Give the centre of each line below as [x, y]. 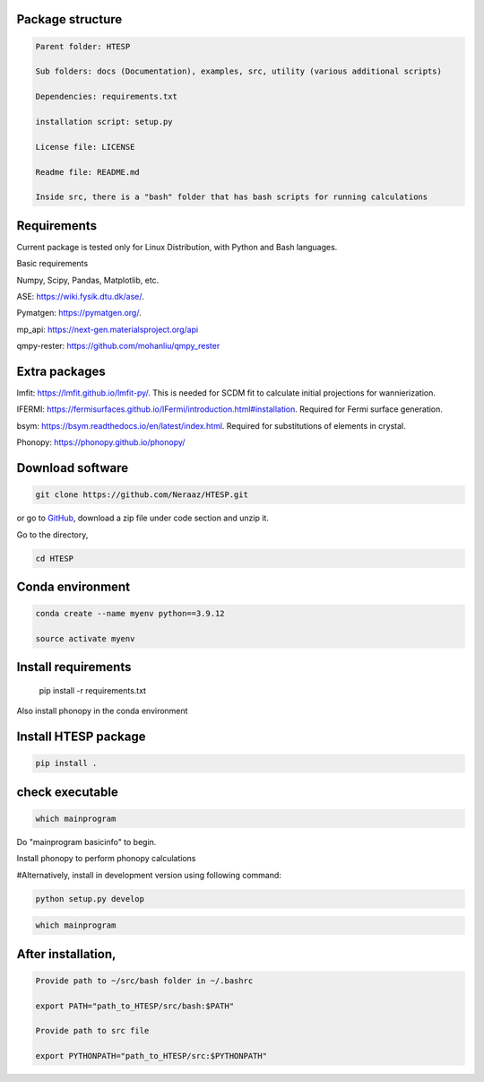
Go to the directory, [52, 535]
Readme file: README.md [88, 172]
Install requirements [74, 667]
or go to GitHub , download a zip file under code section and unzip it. [143, 518]
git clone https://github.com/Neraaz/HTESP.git [142, 495]
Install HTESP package [82, 737]
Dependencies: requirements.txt [107, 97]
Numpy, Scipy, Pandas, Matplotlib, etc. [88, 280]
